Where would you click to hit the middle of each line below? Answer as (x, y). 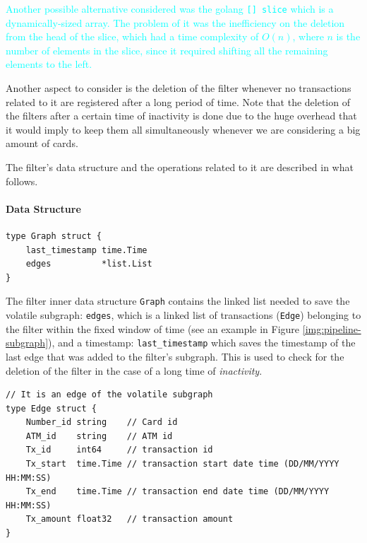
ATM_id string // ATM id (99, 436)
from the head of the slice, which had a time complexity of (132, 36)
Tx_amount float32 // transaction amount (130, 519)
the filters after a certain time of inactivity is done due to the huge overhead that (181, 116)
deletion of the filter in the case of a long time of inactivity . (134, 370)
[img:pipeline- (332, 328)
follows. (22, 181)
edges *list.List (89, 264)
